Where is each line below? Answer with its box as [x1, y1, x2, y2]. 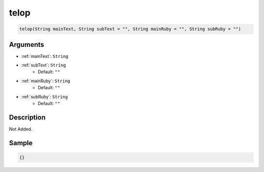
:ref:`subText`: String [21, 62, 66, 68]
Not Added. [9, 126, 33, 132]
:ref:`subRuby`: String [21, 94, 68, 99]
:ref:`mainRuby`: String [21, 78, 70, 84]
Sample [9, 139, 33, 147]
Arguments [9, 40, 44, 49]
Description [9, 113, 46, 121]
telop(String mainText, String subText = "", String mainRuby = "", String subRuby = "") [19, 26, 242, 32]
